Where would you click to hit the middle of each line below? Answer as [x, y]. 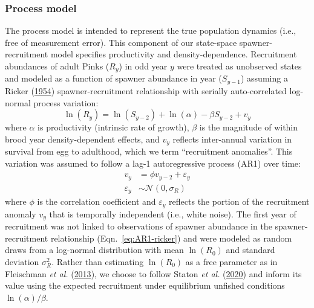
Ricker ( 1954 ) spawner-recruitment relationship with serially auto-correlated [146, 90]
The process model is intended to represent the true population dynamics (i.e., [151, 30]
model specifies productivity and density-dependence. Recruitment [174, 54]
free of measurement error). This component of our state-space [121, 42]
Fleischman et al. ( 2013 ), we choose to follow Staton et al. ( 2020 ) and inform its [153, 273]
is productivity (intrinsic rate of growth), [113, 127]
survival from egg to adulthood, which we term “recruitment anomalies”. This [149, 151]
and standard [250, 250]
